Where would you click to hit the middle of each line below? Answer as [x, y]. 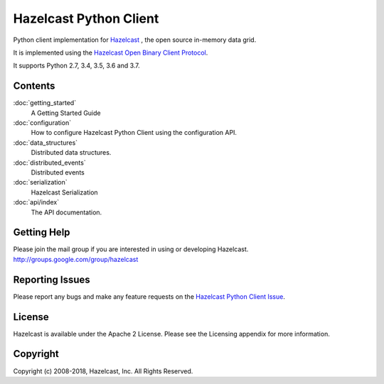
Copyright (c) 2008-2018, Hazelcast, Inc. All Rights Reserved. [103, 371]
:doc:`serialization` [40, 182]
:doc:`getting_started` [45, 103]
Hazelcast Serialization [65, 192]
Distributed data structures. [71, 153]
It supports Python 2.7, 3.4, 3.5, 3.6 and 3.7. [76, 66]
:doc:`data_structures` [46, 143]
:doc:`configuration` [42, 123]
